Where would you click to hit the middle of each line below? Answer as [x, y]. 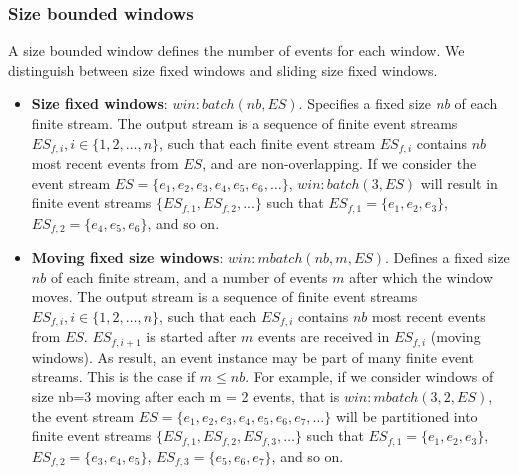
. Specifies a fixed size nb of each [398, 103]
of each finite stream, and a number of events [189, 276]
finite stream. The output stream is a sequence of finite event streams [244, 123]
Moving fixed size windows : [127, 257]
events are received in [324, 336]
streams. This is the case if [113, 376]
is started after [191, 336]
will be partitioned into [406, 415]
